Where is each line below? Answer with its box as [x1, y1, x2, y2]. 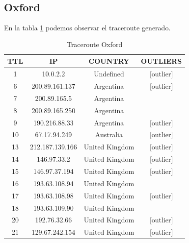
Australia [95, 129, 123, 140]
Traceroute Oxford [66, 39, 123, 49]
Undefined [94, 69, 124, 79]
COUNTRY [88, 56, 130, 66]
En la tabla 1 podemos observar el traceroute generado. [4, 23, 171, 33]
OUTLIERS [141, 56, 182, 66]
